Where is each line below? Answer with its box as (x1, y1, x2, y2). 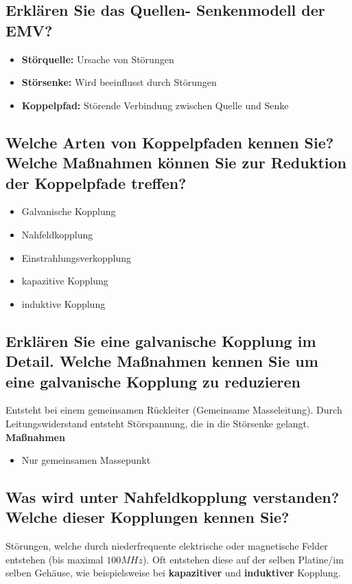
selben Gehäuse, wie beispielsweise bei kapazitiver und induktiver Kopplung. (5, 565, 341, 580)
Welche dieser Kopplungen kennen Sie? (5, 506, 290, 528)
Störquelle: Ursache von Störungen (21, 52, 174, 66)
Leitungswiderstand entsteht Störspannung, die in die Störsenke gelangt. (5, 416, 309, 430)
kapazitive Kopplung (21, 273, 108, 288)
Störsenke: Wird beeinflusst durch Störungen (21, 75, 217, 89)
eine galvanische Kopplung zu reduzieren (5, 370, 301, 392)
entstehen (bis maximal (5, 552, 104, 566)
